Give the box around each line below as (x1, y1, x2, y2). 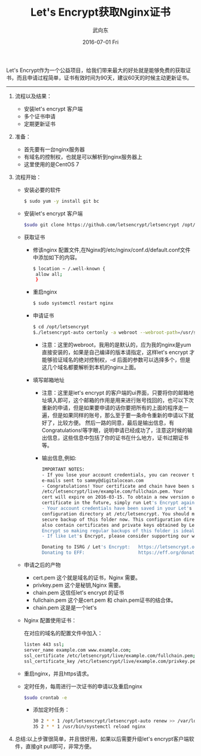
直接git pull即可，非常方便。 (25, 743, 95, 750)
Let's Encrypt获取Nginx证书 (30, 5, 171, 19)
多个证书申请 (23, 112, 56, 120)
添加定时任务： (32, 706, 70, 713)
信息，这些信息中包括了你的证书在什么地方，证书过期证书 (47, 434, 189, 441)
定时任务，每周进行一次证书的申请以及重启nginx (23, 682, 142, 690)
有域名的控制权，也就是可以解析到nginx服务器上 (23, 153, 142, 160)
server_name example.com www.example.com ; (23, 647, 132, 653)
